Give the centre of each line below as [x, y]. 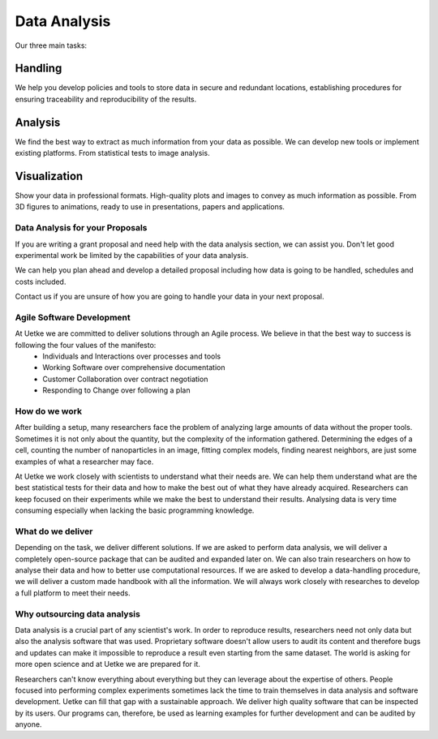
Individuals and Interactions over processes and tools [132, 356]
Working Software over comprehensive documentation [134, 367]
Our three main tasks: [51, 45]
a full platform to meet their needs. [73, 593]
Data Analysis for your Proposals [81, 228]
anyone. [28, 724]
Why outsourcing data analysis [78, 614]
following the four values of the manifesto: [86, 345]
